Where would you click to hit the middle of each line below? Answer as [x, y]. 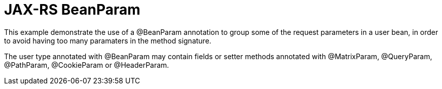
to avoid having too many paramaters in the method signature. [108, 40]
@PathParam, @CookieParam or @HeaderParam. [87, 65]
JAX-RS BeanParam [72, 10]
